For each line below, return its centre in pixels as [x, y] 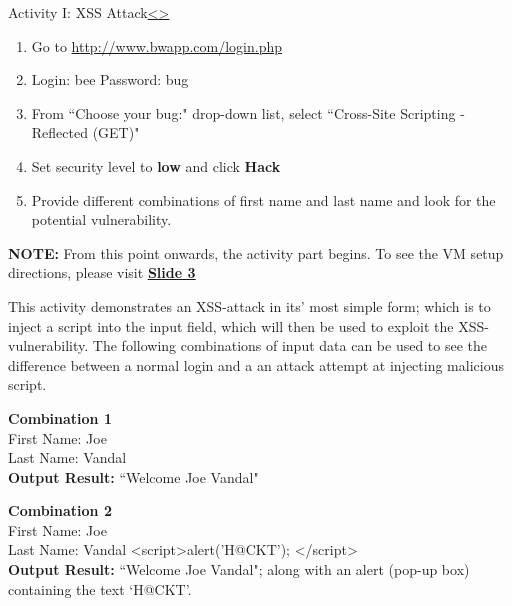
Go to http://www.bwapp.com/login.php [156, 45]
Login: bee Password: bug [110, 79]
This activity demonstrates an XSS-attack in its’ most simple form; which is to [249, 305]
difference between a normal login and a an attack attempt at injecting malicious [256, 364]
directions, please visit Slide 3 [102, 272]
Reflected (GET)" [85, 132]
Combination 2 [60, 510]
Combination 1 [60, 417]
